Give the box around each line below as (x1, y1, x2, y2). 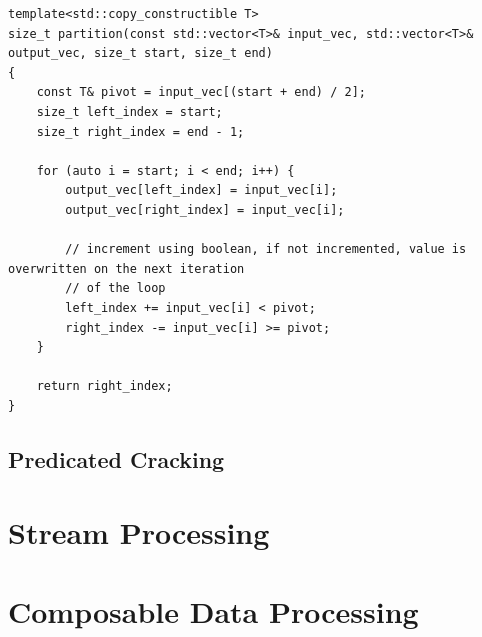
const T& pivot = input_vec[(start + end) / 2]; (36, 85, 366, 100)
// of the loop (65, 281, 166, 296)
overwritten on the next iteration (8, 261, 245, 276)
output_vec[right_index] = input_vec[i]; (65, 202, 345, 217)
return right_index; (36, 379, 173, 394)
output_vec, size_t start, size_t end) (8, 46, 273, 61)
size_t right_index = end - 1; (36, 124, 245, 139)
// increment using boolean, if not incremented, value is (65, 242, 467, 257)
